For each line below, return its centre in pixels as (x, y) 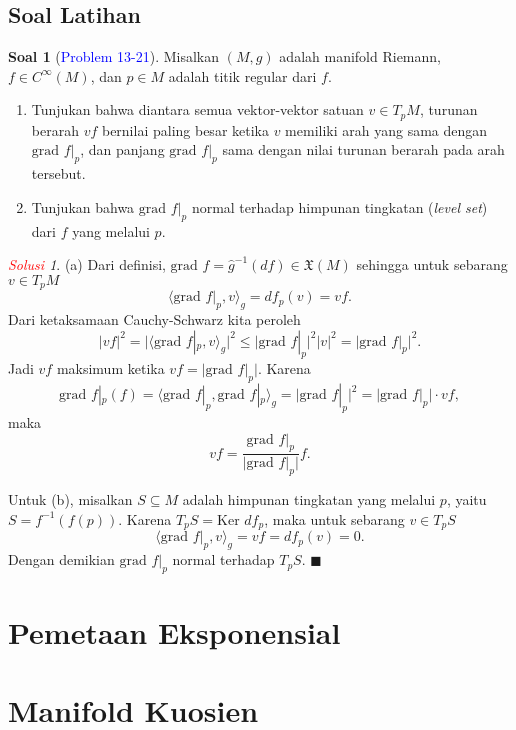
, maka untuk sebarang (334, 518)
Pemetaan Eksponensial (174, 632)
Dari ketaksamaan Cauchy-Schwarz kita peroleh (154, 319)
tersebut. (58, 173)
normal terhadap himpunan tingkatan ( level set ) (339, 206)
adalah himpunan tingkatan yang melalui (309, 499)
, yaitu (466, 499)
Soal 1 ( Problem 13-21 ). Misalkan (114, 56)
